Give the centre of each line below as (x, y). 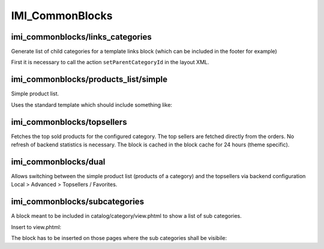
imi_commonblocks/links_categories (82, 37)
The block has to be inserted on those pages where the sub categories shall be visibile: (119, 238)
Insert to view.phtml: (36, 227)
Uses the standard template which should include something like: (91, 104)
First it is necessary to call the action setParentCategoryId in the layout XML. (110, 62)
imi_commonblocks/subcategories (77, 202)
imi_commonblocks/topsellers (69, 122)
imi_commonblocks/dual (58, 162)
